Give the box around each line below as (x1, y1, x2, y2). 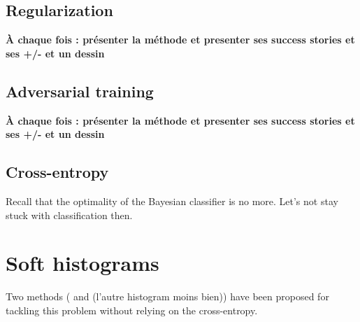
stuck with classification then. (6, 207, 133, 222)
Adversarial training (6, 80, 154, 101)
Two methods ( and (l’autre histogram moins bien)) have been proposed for (6, 289, 329, 304)
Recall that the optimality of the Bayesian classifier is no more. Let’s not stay (6, 193, 338, 208)
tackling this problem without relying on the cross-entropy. (6, 302, 258, 317)
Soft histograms (6, 248, 159, 277)
